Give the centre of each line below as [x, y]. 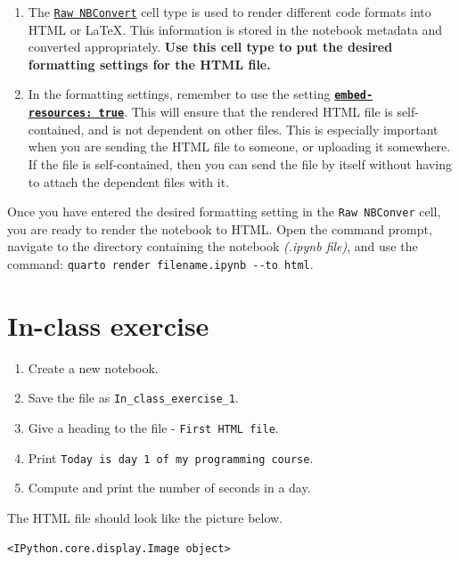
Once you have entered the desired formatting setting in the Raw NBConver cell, [224, 212]
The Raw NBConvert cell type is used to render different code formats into [229, 12]
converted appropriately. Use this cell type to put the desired [210, 47]
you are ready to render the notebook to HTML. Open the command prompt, [220, 228]
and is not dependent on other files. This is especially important [263, 129]
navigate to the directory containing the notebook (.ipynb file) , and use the [213, 246]
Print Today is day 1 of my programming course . [171, 457]
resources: [60, 114]
